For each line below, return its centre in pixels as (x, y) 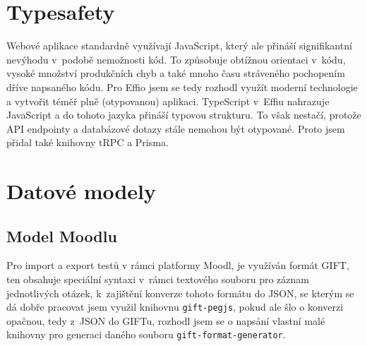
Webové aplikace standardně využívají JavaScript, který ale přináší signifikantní (179, 46)
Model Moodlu (62, 235)
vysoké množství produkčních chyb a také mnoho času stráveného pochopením (176, 73)
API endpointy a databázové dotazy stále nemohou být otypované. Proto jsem (176, 128)
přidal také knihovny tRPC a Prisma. (88, 142)
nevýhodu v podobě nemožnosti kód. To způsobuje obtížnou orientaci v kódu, (176, 59)
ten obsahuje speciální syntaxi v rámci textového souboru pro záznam (158, 279)
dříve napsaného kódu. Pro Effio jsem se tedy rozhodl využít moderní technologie (182, 86)
